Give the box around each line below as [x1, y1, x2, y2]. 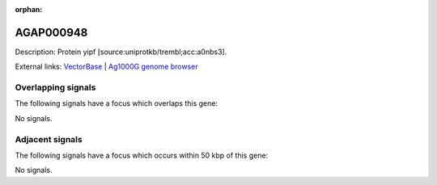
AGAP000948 [15, 25, 88, 40]
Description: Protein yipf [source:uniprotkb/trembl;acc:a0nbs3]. [15, 47, 227, 57]
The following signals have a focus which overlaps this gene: [15, 99, 218, 108]
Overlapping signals [15, 82, 96, 93]
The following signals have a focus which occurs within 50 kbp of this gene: [15, 150, 269, 160]
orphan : [15, 5, 43, 14]
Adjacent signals [15, 133, 83, 145]
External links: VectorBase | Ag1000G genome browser [15, 61, 198, 72]
